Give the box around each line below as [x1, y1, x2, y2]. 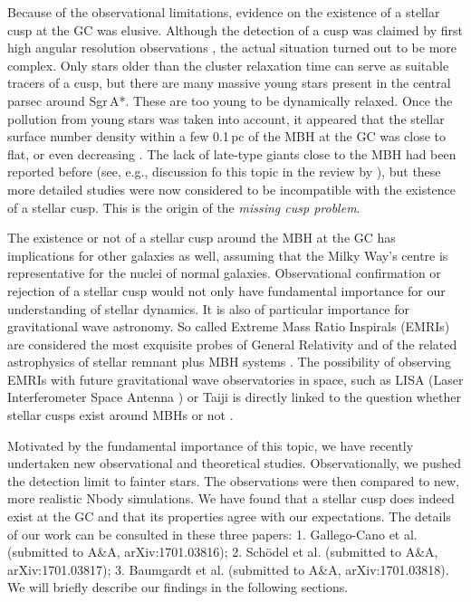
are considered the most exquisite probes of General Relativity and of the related [7, 334, 457, 353]
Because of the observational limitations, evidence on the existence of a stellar [7, 3, 440, 21]
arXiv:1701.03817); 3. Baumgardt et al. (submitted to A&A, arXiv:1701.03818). [7, 559, 449, 578]
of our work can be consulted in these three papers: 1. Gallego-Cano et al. [7, 524, 418, 543]
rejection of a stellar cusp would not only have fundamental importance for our [7, 281, 446, 300]
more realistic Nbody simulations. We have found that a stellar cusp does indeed [7, 489, 455, 508]
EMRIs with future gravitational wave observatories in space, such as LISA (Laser [7, 369, 464, 388]
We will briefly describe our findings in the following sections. [7, 578, 349, 597]
